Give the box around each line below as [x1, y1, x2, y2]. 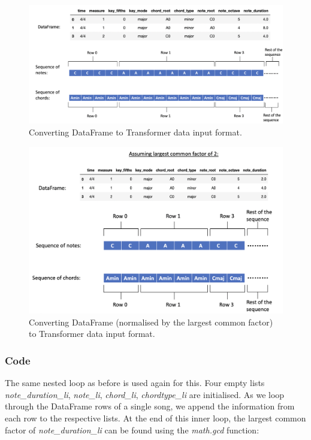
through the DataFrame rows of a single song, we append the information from [5, 400, 295, 412]
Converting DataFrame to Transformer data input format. [29, 125, 242, 138]
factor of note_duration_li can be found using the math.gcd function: [5, 423, 259, 436]
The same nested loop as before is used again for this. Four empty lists [5, 376, 265, 389]
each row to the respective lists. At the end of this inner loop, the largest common [5, 411, 306, 424]
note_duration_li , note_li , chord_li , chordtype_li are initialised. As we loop [5, 388, 285, 400]
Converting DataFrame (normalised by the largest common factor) [29, 315, 273, 328]
